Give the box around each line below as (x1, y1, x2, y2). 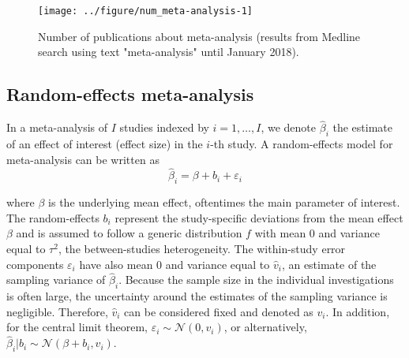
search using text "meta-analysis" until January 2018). (38, 43, 299, 60)
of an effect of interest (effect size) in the (6, 136, 203, 152)
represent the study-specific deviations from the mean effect (114, 209, 403, 226)
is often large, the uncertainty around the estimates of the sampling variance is (6, 288, 388, 304)
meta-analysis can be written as (6, 151, 159, 167)
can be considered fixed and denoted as (124, 303, 313, 319)
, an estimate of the (281, 255, 377, 272)
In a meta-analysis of (6, 119, 108, 136)
